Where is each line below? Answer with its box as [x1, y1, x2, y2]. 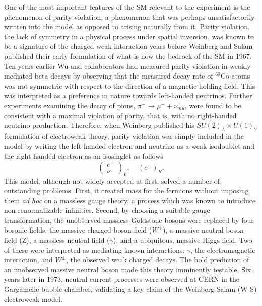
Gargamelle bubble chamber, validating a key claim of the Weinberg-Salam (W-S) [4, 284, 257, 294]
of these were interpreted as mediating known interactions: [4, 244, 185, 255]
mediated [4, 70, 32, 81]
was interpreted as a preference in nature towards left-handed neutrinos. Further [4, 90, 252, 101]
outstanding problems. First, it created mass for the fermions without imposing [4, 185, 249, 196]
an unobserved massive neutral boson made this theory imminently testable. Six [4, 264, 251, 274]
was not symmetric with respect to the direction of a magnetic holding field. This [4, 80, 255, 91]
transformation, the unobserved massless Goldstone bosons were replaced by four [4, 214, 254, 225]
